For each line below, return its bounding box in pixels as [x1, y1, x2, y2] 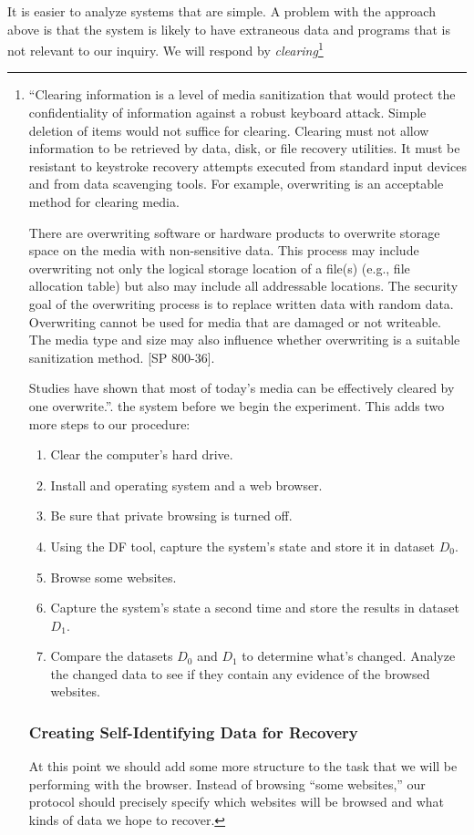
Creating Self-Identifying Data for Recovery [28, 720, 358, 743]
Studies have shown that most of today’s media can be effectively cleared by [28, 378, 455, 397]
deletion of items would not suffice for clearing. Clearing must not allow [28, 120, 429, 139]
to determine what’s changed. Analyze [242, 646, 456, 665]
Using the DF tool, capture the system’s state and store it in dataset [50, 536, 435, 555]
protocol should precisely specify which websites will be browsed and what [28, 792, 444, 811]
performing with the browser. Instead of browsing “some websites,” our [28, 774, 426, 793]
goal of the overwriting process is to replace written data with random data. [28, 294, 454, 313]
